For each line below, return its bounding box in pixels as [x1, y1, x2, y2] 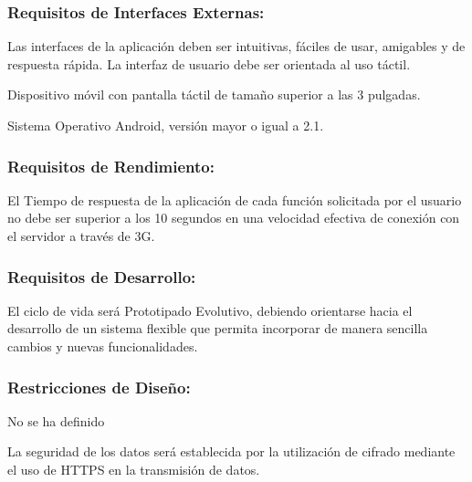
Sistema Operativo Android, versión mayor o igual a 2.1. [7, 116, 324, 134]
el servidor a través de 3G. [7, 226, 155, 245]
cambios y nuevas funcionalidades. [7, 337, 198, 355]
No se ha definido [7, 411, 105, 430]
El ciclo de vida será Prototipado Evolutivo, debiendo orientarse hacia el [7, 300, 413, 320]
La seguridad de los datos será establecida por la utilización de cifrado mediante [7, 442, 456, 461]
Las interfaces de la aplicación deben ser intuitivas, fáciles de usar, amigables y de [7, 37, 466, 56]
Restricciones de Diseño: [7, 375, 191, 398]
